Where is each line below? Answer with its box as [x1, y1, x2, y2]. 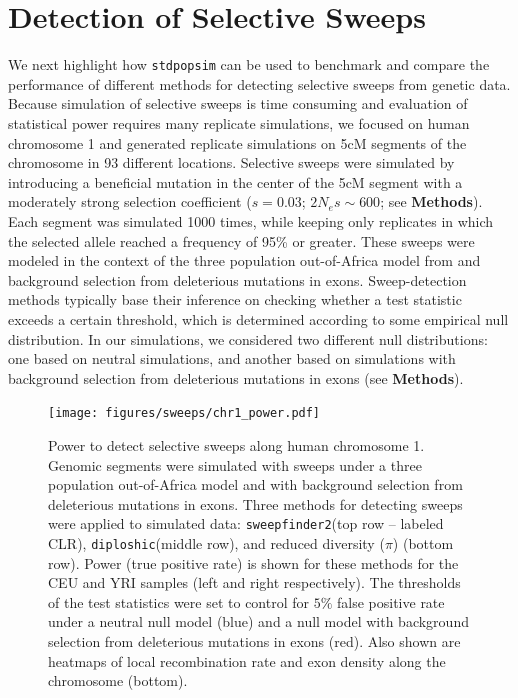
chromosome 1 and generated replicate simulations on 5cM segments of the [8, 132, 467, 153]
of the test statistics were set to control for [48, 591, 310, 612]
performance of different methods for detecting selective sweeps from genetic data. [8, 73, 511, 94]
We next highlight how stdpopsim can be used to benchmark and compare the [8, 54, 490, 75]
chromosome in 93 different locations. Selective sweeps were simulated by [8, 152, 455, 173]
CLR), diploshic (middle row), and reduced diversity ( [48, 532, 385, 553]
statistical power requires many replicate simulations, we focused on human [8, 112, 470, 133]
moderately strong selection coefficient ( [8, 191, 252, 212]
